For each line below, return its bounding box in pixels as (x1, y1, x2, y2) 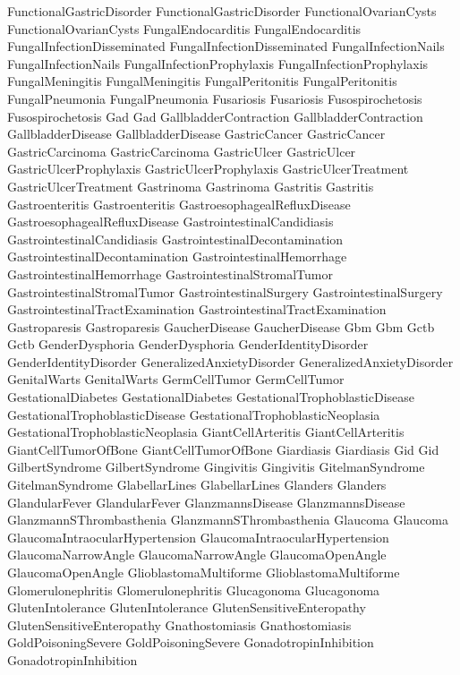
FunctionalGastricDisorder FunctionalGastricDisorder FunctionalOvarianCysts (7, 2, 437, 20)
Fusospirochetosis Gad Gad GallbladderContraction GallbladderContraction (7, 107, 423, 125)
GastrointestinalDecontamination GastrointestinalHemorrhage (7, 247, 347, 266)
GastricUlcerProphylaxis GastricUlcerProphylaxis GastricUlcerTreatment (7, 159, 409, 178)
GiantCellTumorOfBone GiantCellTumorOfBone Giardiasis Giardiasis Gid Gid (7, 440, 439, 458)
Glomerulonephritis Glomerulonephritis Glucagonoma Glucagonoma (7, 580, 380, 599)
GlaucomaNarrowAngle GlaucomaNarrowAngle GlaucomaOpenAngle (7, 545, 387, 564)
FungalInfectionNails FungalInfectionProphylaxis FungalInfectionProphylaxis (7, 54, 429, 73)
